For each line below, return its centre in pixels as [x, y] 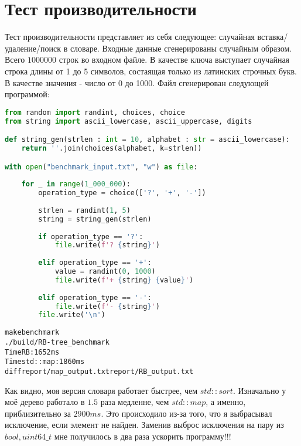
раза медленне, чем [135, 402]
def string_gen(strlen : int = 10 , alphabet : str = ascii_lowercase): [147, 140]
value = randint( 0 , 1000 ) [105, 271]
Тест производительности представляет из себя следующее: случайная [130, 37]
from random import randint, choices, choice [95, 112]
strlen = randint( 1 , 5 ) [84, 210]
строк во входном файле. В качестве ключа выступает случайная [174, 59]
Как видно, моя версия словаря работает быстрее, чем [101, 390]
